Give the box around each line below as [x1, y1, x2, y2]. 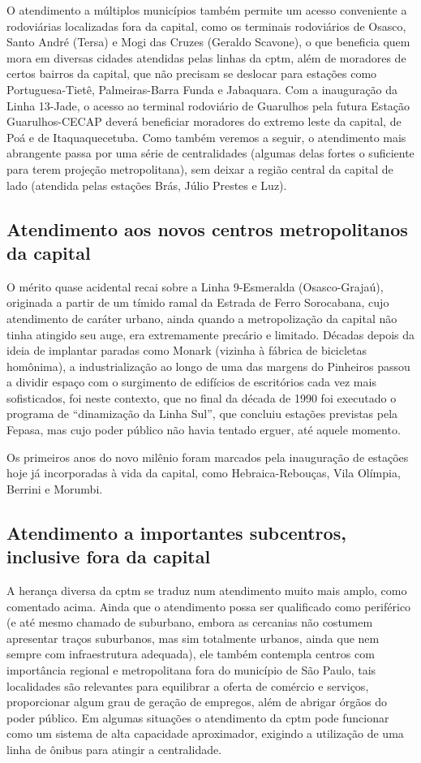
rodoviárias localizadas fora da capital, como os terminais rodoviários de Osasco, [6, 17, 406, 34]
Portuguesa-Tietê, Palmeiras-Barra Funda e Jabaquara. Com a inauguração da [6, 80, 398, 97]
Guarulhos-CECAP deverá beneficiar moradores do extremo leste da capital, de [6, 113, 402, 130]
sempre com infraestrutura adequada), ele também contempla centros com [6, 645, 375, 662]
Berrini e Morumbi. [6, 480, 103, 497]
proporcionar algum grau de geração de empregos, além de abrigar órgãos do [6, 693, 388, 710]
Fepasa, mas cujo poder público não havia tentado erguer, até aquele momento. [6, 421, 401, 438]
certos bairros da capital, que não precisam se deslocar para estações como [6, 65, 377, 82]
